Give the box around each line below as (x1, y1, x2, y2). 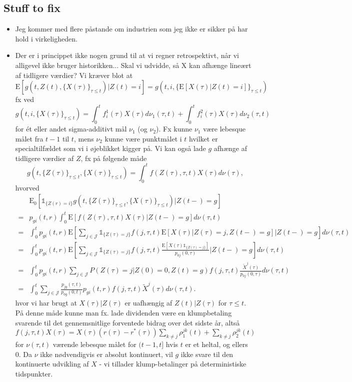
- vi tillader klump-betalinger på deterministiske (99, 358, 246, 369)
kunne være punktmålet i (104, 133, 182, 143)
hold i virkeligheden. (15, 33, 77, 43)
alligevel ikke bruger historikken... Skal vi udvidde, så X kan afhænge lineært (15, 59, 251, 70)
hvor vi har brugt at (15, 297, 77, 308)
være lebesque (203, 123, 246, 134)
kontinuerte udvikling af (15, 358, 89, 369)
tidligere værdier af (15, 152, 74, 163)
